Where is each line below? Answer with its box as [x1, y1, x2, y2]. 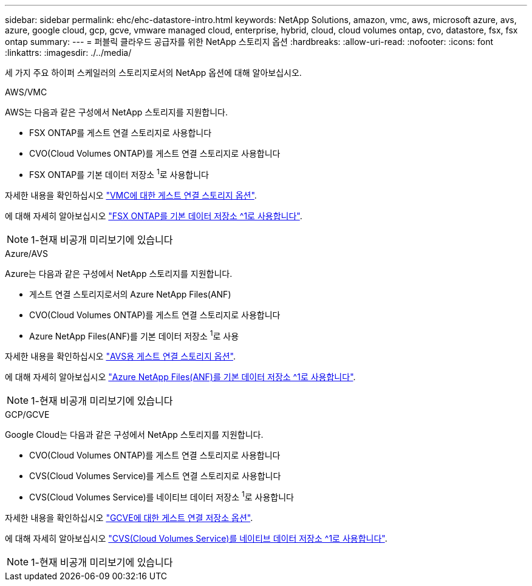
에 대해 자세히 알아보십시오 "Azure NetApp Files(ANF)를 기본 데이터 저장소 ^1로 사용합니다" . [5, 372, 356, 383]
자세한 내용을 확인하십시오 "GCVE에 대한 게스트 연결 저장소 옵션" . [5, 512, 253, 523]
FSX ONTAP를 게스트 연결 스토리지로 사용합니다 [29, 128, 212, 138]
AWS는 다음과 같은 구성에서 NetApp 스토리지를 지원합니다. [5, 107, 228, 117]
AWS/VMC [5, 87, 47, 97]
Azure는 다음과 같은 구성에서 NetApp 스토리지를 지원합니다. [5, 268, 233, 279]
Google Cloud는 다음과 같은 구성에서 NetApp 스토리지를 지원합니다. [5, 429, 264, 440]
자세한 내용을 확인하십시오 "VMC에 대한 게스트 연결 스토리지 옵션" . [5, 189, 257, 200]
